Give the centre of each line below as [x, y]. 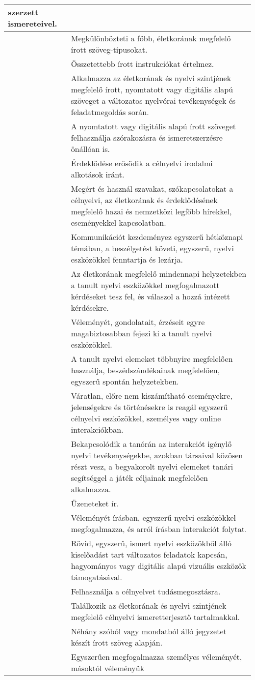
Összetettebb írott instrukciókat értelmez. [142, 64]
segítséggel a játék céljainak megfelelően [139, 478]
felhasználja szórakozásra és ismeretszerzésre [147, 137]
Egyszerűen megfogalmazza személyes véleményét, [156, 657]
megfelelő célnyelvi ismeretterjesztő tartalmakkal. [155, 617]
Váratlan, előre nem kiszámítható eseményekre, [152, 396]
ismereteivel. [33, 23]
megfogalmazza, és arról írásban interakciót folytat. [159, 529]
